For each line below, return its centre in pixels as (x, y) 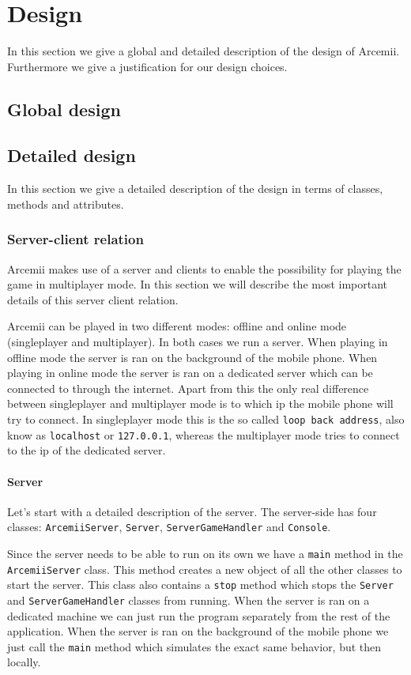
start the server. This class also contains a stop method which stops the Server (200, 584)
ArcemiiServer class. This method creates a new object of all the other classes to (205, 569)
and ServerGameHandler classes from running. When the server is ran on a (189, 600)
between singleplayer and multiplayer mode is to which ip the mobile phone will (200, 403)
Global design (64, 109)
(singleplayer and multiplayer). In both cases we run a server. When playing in (198, 342)
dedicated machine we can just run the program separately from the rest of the (199, 615)
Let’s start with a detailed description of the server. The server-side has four (192, 511)
